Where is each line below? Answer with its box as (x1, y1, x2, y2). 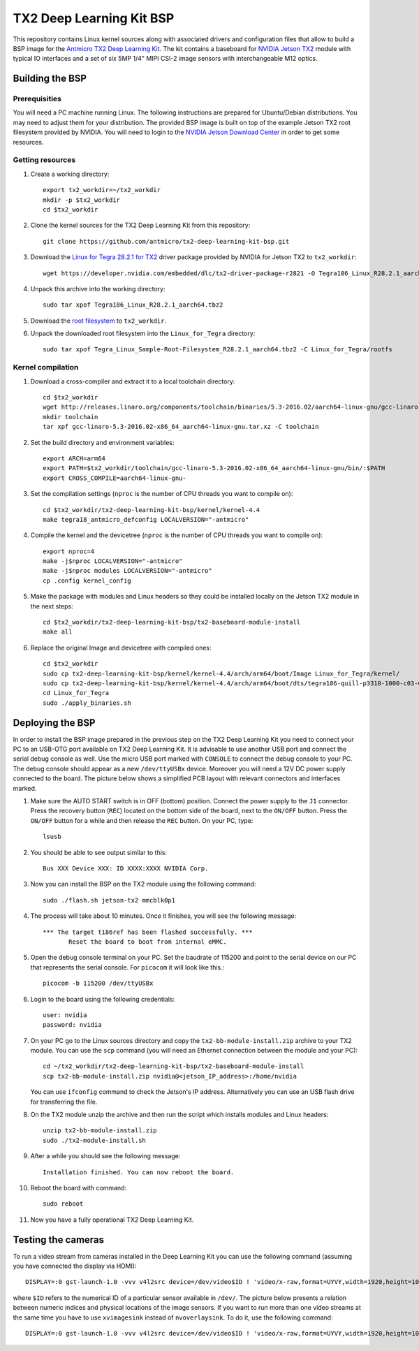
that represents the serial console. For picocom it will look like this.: (30, 963, 225, 971)
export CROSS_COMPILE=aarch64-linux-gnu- (43, 474, 186, 482)
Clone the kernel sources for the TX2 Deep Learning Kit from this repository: (30, 221, 251, 230)
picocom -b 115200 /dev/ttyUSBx (43, 979, 154, 988)
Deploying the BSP (13, 717, 96, 729)
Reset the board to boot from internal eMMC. (68, 937, 227, 946)
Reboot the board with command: (30, 1183, 127, 1192)
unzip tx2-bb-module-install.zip (43, 1127, 157, 1134)
